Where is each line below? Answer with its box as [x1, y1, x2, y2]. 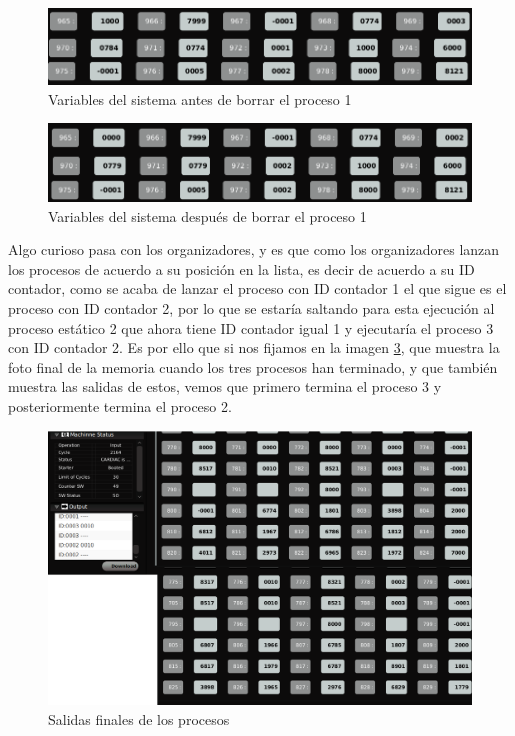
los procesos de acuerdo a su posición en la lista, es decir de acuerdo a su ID [8, 258, 475, 279]
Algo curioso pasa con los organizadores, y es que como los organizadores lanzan [8, 239, 500, 260]
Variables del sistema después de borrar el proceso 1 [48, 205, 367, 226]
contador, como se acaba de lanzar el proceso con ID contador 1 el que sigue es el [8, 278, 507, 299]
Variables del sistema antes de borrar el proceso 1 [48, 88, 352, 109]
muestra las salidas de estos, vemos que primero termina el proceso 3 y [8, 376, 442, 397]
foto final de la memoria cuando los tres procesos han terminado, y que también [8, 356, 498, 377]
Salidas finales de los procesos [48, 708, 230, 729]
